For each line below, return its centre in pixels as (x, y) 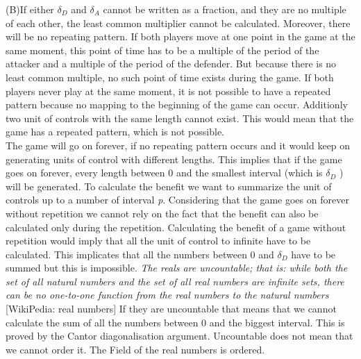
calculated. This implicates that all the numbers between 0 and (140, 254)
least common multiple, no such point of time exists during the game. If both (170, 77)
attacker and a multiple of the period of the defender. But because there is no (171, 64)
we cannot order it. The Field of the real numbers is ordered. (135, 349)
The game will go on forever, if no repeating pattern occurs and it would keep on (178, 145)
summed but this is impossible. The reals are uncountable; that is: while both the (177, 268)
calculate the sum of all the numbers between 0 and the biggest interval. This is (175, 322)
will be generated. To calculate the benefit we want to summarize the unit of (169, 186)
